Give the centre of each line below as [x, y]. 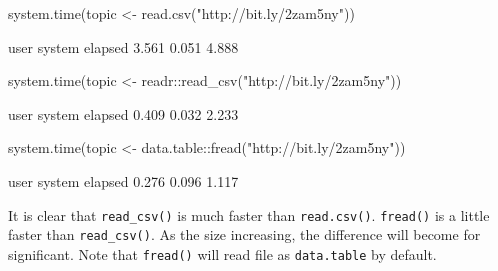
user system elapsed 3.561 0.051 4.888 [123, 46]
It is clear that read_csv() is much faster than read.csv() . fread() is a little [249, 214]
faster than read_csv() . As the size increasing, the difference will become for [244, 234]
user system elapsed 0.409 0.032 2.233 [123, 113]
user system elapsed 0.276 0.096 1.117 [123, 180]
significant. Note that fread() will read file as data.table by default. [222, 253]
